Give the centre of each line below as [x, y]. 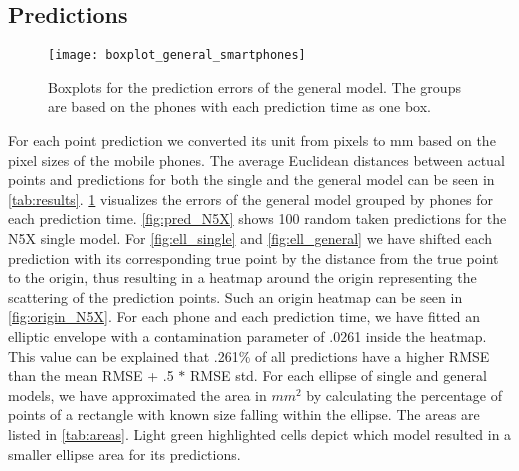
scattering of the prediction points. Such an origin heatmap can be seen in [235, 296]
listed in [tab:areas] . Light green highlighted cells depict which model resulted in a [260, 433]
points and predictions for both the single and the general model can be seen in [251, 179]
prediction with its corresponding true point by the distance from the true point [253, 257]
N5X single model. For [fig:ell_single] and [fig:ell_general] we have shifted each [250, 238]
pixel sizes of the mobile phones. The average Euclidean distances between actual [256, 159]
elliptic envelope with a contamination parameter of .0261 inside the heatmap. [247, 335]
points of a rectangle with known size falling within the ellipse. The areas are [244, 414]
